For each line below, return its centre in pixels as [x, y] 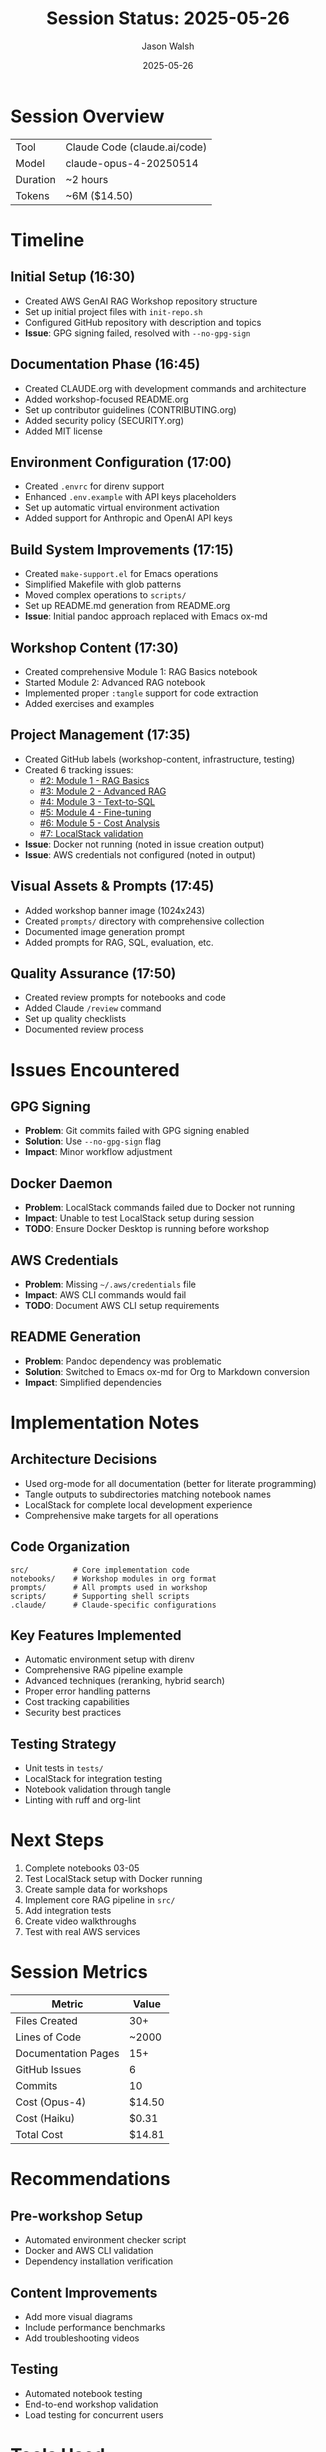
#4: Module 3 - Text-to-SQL [97, 801]
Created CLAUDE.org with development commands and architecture [165, 388]
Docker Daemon [61, 1183]
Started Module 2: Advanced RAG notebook [115, 682]
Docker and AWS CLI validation [89, 2251]
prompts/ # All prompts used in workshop [109, 1587]
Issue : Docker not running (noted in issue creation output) [144, 844]
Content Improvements [84, 2292]
